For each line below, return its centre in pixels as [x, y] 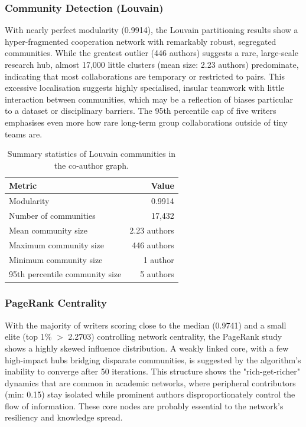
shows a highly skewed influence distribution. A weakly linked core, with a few [147, 348]
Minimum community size [56, 259]
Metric [23, 185]
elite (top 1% [28, 336]
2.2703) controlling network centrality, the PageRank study [175, 336]
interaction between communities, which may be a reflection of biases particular [149, 99]
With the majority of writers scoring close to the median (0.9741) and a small [146, 325]
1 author [159, 259]
